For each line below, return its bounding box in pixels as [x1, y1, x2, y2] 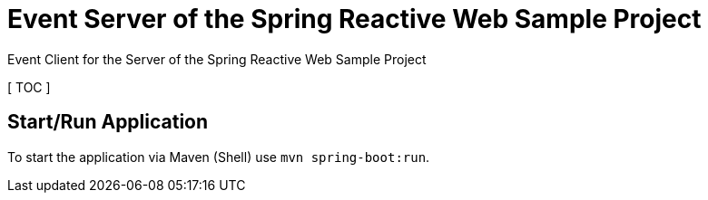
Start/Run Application [7, 110, 209, 134]
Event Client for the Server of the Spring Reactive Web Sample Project [7, 51, 427, 67]
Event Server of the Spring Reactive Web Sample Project [7, 4, 702, 34]
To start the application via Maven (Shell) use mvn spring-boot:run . [7, 148, 430, 165]
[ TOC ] [7, 79, 51, 95]
